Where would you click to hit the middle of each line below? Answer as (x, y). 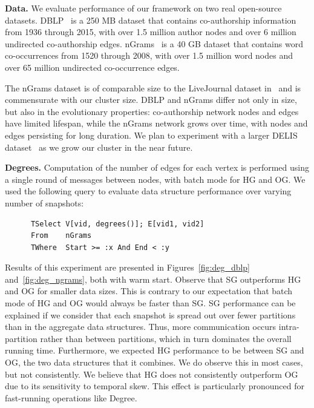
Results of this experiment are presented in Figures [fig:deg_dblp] (128, 267)
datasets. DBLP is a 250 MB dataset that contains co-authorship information (151, 20)
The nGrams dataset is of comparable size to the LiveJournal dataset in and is (153, 87)
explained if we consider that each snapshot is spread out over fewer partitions (150, 314)
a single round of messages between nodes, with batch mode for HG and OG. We (155, 179)
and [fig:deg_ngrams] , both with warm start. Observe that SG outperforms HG (153, 279)
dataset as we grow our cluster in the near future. (99, 147)
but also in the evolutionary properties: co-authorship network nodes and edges (152, 111)
